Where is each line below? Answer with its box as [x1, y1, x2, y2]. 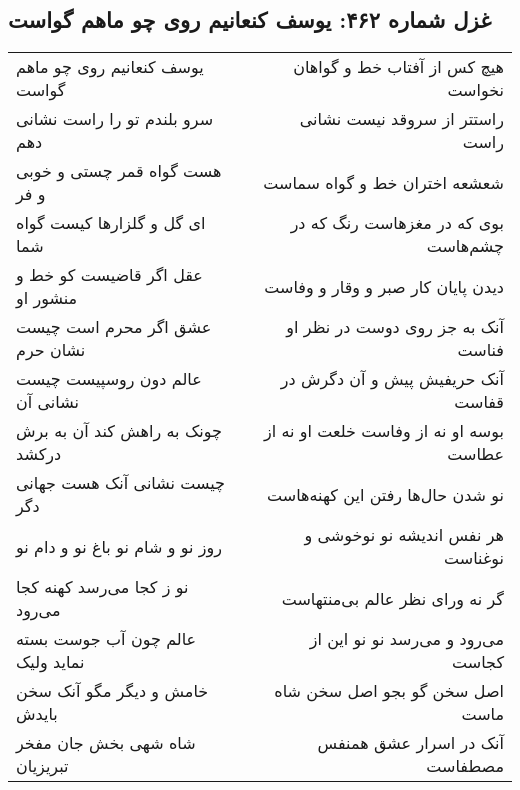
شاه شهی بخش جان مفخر [16, 731, 196, 755]
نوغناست [444, 546, 504, 570]
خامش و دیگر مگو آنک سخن [16, 679, 209, 703]
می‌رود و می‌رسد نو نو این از [309, 627, 504, 651]
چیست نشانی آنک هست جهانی [16, 471, 225, 495]
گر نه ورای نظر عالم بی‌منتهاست [281, 586, 504, 610]
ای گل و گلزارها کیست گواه [16, 211, 206, 235]
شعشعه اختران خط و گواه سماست [263, 170, 504, 194]
